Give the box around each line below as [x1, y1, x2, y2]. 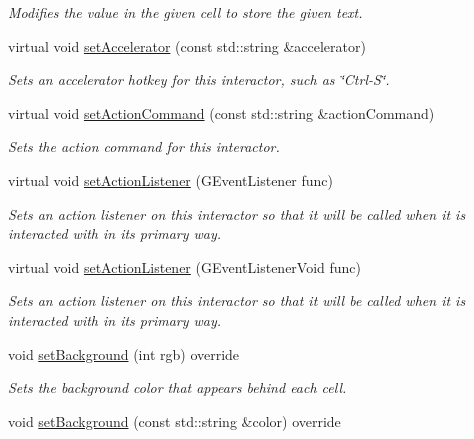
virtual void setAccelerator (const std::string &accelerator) [8, 35, 366, 56]
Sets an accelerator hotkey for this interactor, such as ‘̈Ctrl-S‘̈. [8, 69, 390, 90]
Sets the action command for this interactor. [8, 136, 280, 157]
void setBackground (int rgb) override [8, 343, 240, 364]
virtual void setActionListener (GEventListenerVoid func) [8, 256, 362, 277]
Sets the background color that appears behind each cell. [8, 377, 347, 398]
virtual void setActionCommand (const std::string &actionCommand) [8, 102, 435, 123]
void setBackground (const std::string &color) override [8, 410, 341, 431]
